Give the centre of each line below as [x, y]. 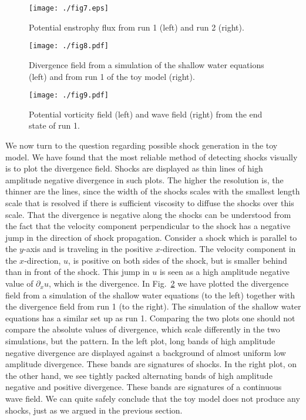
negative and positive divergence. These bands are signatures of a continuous [144, 387]
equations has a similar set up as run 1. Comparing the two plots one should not [150, 317]
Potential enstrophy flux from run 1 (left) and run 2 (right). [137, 27]
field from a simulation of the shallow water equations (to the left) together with [150, 295]
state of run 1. [54, 125]
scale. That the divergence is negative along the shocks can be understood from [148, 214]
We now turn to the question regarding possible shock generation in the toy [142, 145]
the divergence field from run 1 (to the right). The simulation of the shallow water [153, 306]
